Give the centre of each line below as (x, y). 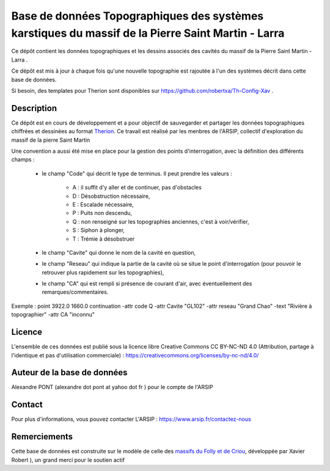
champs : (23, 159)
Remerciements (42, 437)
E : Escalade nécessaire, (103, 204)
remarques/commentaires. (75, 292)
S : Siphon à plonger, (99, 230)
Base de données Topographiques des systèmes (137, 16)
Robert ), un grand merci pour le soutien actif (68, 460)
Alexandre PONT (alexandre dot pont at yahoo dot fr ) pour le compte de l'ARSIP (112, 387)
